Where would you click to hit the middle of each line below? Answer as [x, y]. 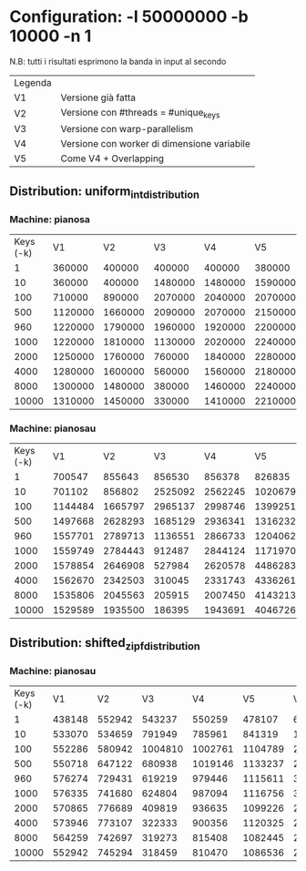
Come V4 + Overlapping [112, 159]
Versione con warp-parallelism [127, 129]
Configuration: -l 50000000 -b [129, 17]
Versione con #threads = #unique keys [140, 113]
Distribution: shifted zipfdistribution [105, 644]
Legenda [33, 82]
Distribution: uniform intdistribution [105, 192]
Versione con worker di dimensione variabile [155, 144]
